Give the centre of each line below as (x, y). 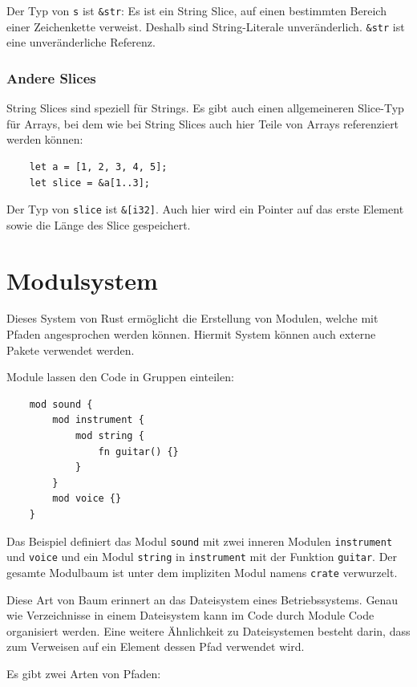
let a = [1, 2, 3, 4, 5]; (98, 167)
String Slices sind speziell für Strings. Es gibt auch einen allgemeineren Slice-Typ (205, 108)
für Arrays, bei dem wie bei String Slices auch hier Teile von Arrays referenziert (203, 123)
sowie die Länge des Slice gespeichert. (99, 224)
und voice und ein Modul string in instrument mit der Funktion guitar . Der (202, 557)
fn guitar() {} (138, 451)
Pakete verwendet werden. (71, 350)
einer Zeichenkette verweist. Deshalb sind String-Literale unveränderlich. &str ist (206, 26)
